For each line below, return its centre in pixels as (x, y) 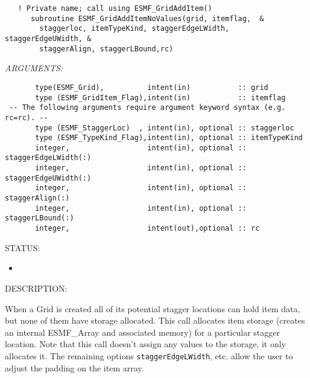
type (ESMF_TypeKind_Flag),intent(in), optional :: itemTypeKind (169, 138)
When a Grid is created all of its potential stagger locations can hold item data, (153, 308)
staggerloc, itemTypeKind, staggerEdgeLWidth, (134, 29)
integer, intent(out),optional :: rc (147, 229)
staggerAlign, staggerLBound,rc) (106, 49)
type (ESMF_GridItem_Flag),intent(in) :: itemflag (160, 98)
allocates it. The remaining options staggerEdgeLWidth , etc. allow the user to (149, 355)
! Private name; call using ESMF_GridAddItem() (115, 8)
